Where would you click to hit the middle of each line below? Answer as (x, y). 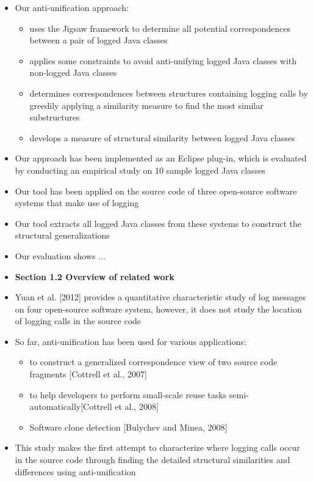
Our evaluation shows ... (60, 255)
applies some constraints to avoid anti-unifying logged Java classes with (163, 60)
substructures (55, 117)
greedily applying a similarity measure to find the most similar (146, 105)
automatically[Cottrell (71, 406)
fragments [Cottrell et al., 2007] (88, 374)
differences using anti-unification (75, 471)
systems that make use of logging (77, 203)
